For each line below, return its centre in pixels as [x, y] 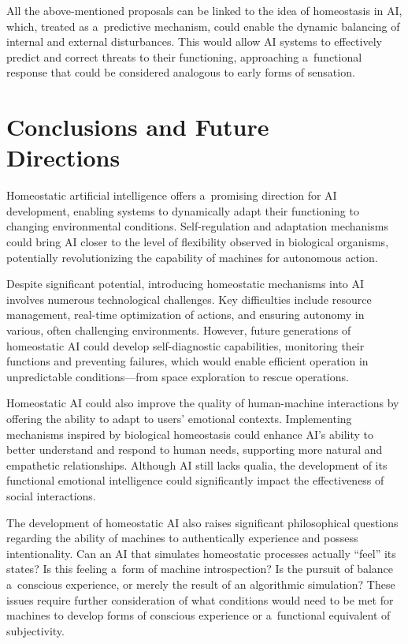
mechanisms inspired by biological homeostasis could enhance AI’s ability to [190, 434]
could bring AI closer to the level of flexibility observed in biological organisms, [198, 242]
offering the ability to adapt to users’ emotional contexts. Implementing [179, 418]
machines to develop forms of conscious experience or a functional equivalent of [198, 615]
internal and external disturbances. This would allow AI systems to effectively [194, 41]
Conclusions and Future [138, 127]
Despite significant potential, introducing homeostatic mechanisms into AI [185, 284]
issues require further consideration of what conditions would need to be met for [200, 599]
